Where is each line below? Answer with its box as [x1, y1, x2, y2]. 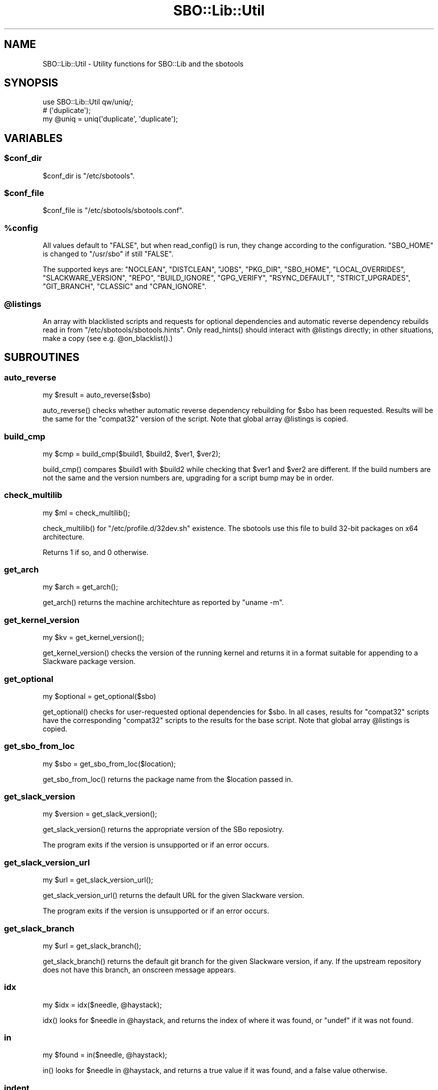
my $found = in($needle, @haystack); [42, 1050, 167, 1059]
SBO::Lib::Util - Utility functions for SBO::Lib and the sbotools [42, 59, 243, 68]
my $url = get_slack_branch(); [42, 941, 141, 950]
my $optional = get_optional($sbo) [42, 691, 156, 700]
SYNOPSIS [4, 76, 58, 89]
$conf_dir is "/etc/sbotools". [42, 171, 135, 180]
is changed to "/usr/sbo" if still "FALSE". [42, 249, 173, 258]
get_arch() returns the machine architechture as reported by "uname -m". [42, 598, 284, 607]
